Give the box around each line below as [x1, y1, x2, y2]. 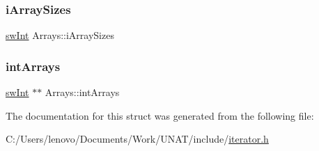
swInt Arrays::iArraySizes [6, 28, 114, 42]
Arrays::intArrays [45, 85, 120, 100]
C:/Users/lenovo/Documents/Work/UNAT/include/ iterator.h [6, 132, 269, 146]
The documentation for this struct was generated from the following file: [6, 108, 314, 122]
